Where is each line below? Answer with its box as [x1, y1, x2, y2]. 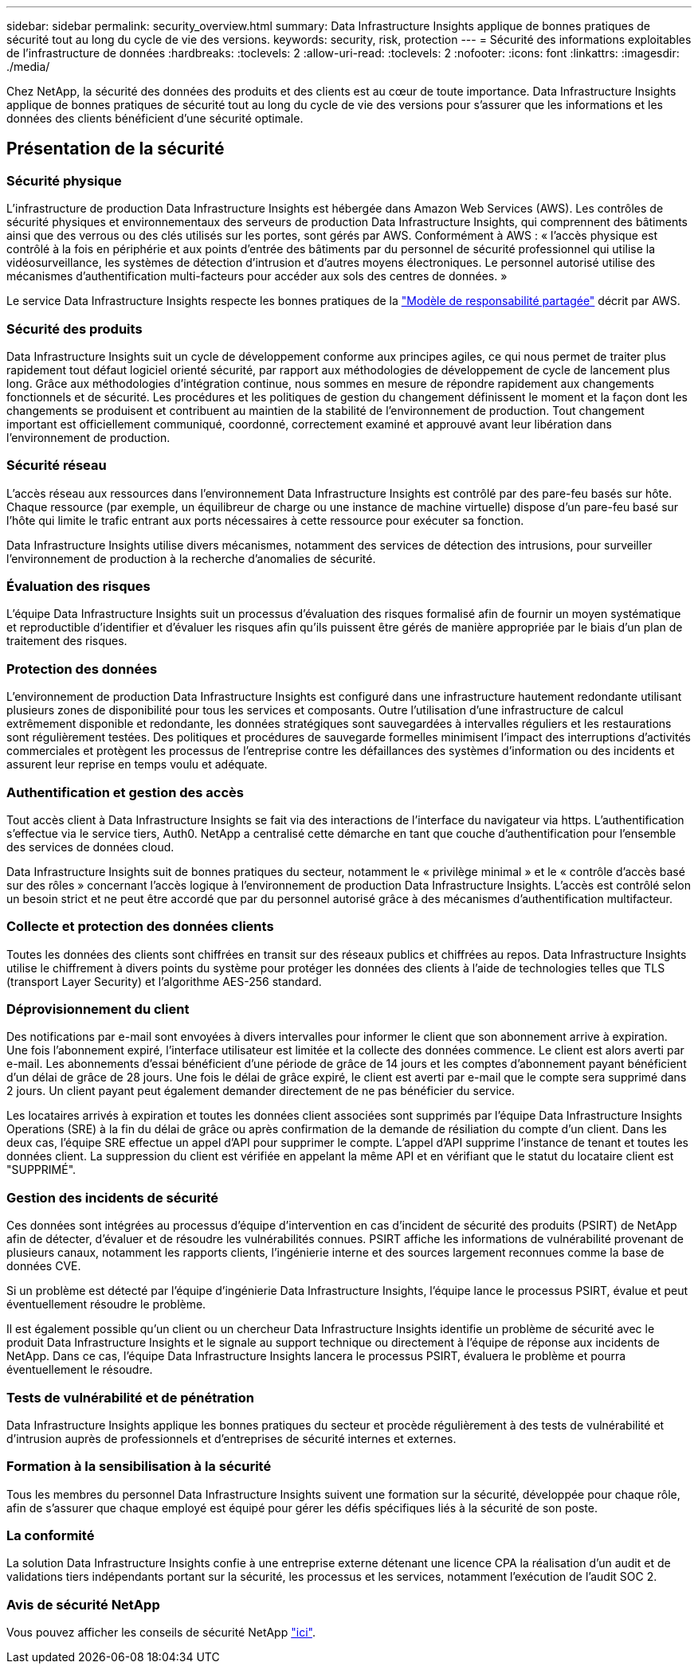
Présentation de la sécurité [6, 139, 225, 159]
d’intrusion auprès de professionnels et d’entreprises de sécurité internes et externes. [6, 1431, 457, 1445]
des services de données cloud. [6, 839, 174, 854]
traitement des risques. [6, 634, 127, 648]
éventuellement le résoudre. [6, 1363, 153, 1377]
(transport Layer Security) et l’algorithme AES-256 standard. [6, 974, 322, 988]
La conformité [6, 1527, 95, 1544]
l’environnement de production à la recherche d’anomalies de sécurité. [6, 551, 376, 565]
